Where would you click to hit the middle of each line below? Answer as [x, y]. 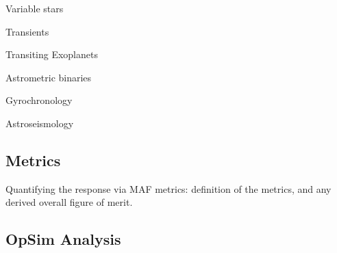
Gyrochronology [39, 100]
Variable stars [35, 8]
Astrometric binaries [49, 77]
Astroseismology [40, 123]
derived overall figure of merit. [69, 202]
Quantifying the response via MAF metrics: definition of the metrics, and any [168, 188]
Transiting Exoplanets [52, 54]
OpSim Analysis [63, 239]
